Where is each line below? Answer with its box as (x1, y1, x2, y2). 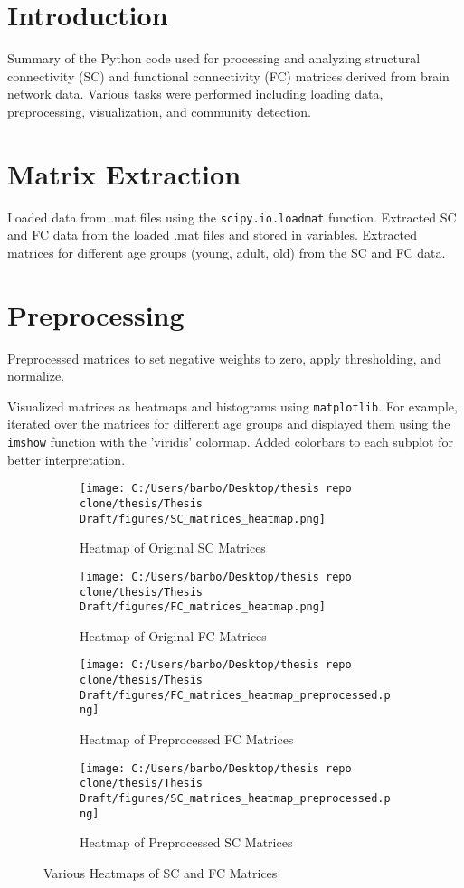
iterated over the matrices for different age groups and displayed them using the (7, 414, 450, 433)
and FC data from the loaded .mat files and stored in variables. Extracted (7, 225, 418, 244)
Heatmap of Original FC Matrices (80, 626, 267, 645)
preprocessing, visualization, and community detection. (7, 101, 311, 120)
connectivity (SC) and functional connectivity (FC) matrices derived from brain (7, 66, 450, 85)
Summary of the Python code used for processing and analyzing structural (7, 49, 421, 68)
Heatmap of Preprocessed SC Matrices (80, 833, 293, 852)
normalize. (7, 366, 65, 385)
